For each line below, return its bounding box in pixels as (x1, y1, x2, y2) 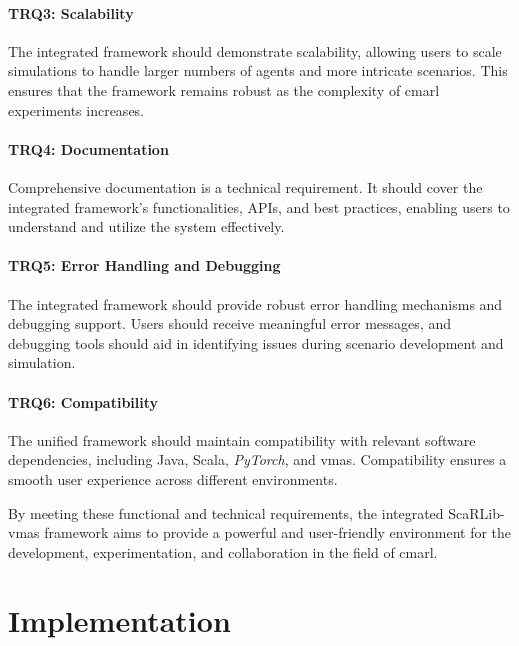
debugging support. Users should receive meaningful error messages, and (8, 313, 451, 334)
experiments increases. (8, 99, 145, 120)
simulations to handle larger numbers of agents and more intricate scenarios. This (8, 60, 508, 81)
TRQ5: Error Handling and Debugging (8, 255, 281, 276)
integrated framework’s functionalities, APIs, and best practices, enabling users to (8, 196, 510, 217)
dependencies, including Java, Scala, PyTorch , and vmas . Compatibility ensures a (8, 449, 507, 470)
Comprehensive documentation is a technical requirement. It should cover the (8, 176, 483, 197)
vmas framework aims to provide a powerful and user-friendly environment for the (8, 522, 512, 543)
